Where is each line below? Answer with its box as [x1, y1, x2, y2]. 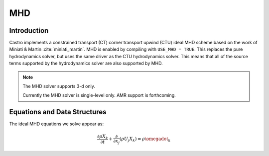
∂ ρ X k [97, 133, 108, 140]
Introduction [9, 26, 49, 35]
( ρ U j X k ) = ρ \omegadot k [120, 136, 171, 143]
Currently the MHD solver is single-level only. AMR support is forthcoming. [22, 92, 176, 98]
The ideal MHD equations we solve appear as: [9, 121, 104, 127]
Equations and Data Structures [9, 108, 107, 116]
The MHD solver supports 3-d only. [22, 83, 96, 89]
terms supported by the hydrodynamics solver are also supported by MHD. [9, 60, 163, 67]
